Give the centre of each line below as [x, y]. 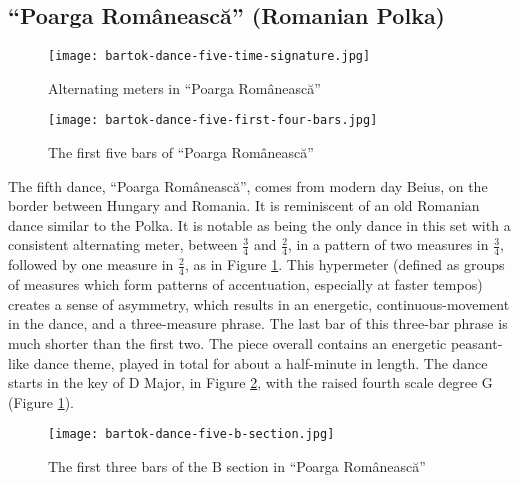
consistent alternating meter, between [123, 244]
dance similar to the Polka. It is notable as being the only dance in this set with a [259, 224]
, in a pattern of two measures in [388, 244]
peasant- [476, 342]
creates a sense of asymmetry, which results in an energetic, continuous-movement [259, 303]
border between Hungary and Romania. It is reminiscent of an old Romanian [244, 205]
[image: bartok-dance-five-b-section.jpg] [191, 434]
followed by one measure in [91, 264]
